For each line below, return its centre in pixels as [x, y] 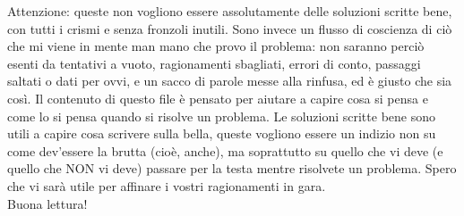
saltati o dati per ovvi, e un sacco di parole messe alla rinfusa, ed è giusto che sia [230, 81]
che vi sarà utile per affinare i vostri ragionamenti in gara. [167, 185]
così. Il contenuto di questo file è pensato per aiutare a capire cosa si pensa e [218, 98]
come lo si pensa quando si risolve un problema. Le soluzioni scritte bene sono [221, 116]
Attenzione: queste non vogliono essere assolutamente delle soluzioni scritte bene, [230, 11]
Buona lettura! [47, 203]
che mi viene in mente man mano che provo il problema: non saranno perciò [216, 46]
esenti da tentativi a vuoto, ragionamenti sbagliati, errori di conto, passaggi [214, 63]
